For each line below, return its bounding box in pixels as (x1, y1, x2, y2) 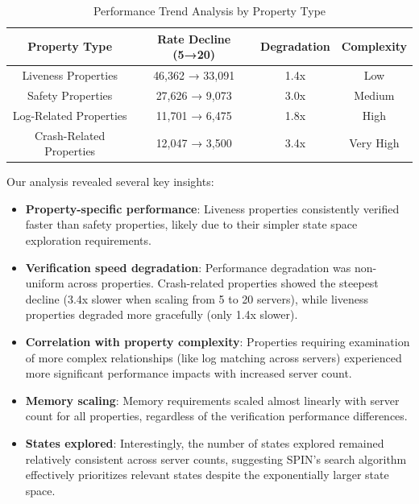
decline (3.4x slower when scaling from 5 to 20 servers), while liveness (25, 290, 369, 307)
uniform (25, 275, 64, 291)
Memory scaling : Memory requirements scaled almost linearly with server (25, 391, 400, 408)
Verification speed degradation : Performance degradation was (25, 258, 351, 275)
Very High (349, 134, 400, 151)
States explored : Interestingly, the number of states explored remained (25, 434, 384, 451)
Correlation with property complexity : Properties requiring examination (25, 333, 410, 349)
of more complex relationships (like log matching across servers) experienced (25, 349, 402, 366)
